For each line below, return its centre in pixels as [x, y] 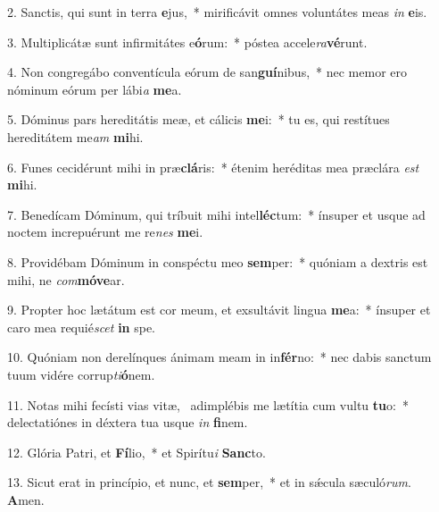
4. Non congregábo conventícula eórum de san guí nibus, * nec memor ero [207, 72]
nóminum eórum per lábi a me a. [95, 89]
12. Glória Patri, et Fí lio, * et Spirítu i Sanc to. [137, 452]
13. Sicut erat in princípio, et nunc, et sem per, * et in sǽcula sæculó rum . [209, 482]
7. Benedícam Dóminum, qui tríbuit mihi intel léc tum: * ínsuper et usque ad [216, 214]
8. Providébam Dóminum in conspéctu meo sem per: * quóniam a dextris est [218, 261]
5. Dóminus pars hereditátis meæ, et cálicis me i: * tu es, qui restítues [199, 119]
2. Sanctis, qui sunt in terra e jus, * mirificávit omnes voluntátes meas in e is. [217, 12]
